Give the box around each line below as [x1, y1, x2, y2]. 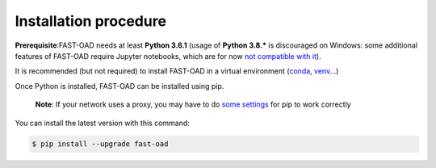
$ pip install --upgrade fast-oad [31, 140, 169, 149]
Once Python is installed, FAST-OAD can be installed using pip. [15, 81, 224, 90]
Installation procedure [15, 12, 167, 30]
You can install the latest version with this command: [15, 118, 190, 128]
